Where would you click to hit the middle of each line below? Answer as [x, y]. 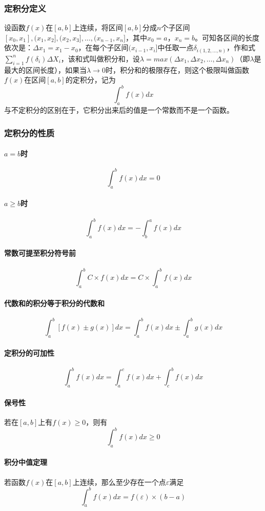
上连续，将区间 [98, 27]
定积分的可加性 [29, 352]
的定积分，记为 [90, 80]
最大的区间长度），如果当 [45, 69]
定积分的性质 [29, 132]
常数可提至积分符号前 [40, 253]
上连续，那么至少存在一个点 [119, 482]
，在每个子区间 [103, 47]
